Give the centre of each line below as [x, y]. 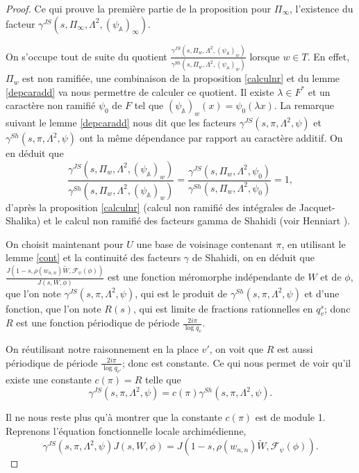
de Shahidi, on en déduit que [253, 257]
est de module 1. [290, 417]
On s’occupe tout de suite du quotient [86, 56]
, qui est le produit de [181, 293]
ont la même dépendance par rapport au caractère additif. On [211, 138]
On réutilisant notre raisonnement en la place [102, 349]
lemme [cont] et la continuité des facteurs [93, 257]
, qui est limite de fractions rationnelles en [223, 308]
